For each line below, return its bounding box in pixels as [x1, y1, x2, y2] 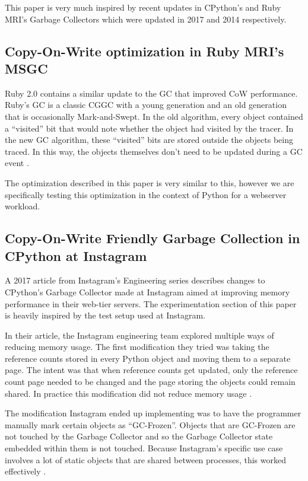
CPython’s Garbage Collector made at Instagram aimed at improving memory [5, 285, 290, 298]
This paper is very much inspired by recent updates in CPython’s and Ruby [5, 1, 281, 13]
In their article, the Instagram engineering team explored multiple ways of [5, 329, 274, 341]
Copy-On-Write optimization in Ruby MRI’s [5, 42, 284, 60]
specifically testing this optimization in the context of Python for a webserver [5, 188, 287, 200]
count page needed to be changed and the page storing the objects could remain [5, 375, 296, 388]
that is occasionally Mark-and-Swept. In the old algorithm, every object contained [5, 110, 303, 122]
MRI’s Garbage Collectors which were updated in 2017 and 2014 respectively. [5, 12, 287, 25]
